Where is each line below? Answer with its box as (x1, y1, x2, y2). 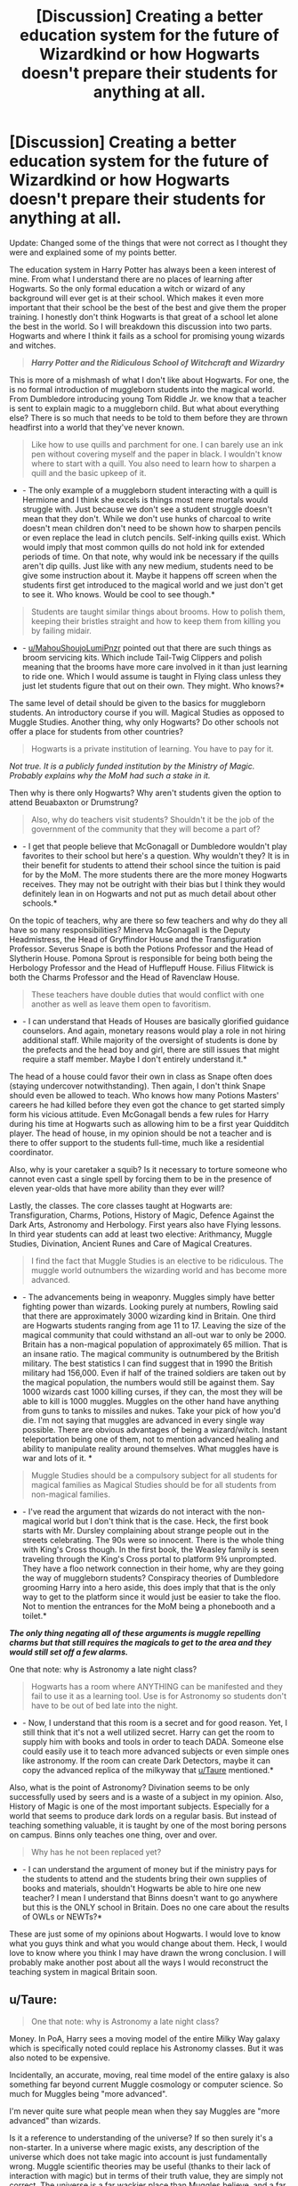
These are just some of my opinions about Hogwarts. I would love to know (9, 1928, 281, 1939)
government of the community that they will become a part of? (30, 823, 261, 834)
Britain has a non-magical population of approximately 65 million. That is (21, 1339, 288, 1350)
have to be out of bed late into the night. (30, 1700, 179, 1711)
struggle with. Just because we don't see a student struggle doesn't (21, 504, 273, 514)
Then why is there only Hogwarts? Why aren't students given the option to (9, 787, 282, 798)
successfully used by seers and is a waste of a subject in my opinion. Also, (9, 1791, 284, 1802)
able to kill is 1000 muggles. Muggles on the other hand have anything (21, 1395, 279, 1406)
